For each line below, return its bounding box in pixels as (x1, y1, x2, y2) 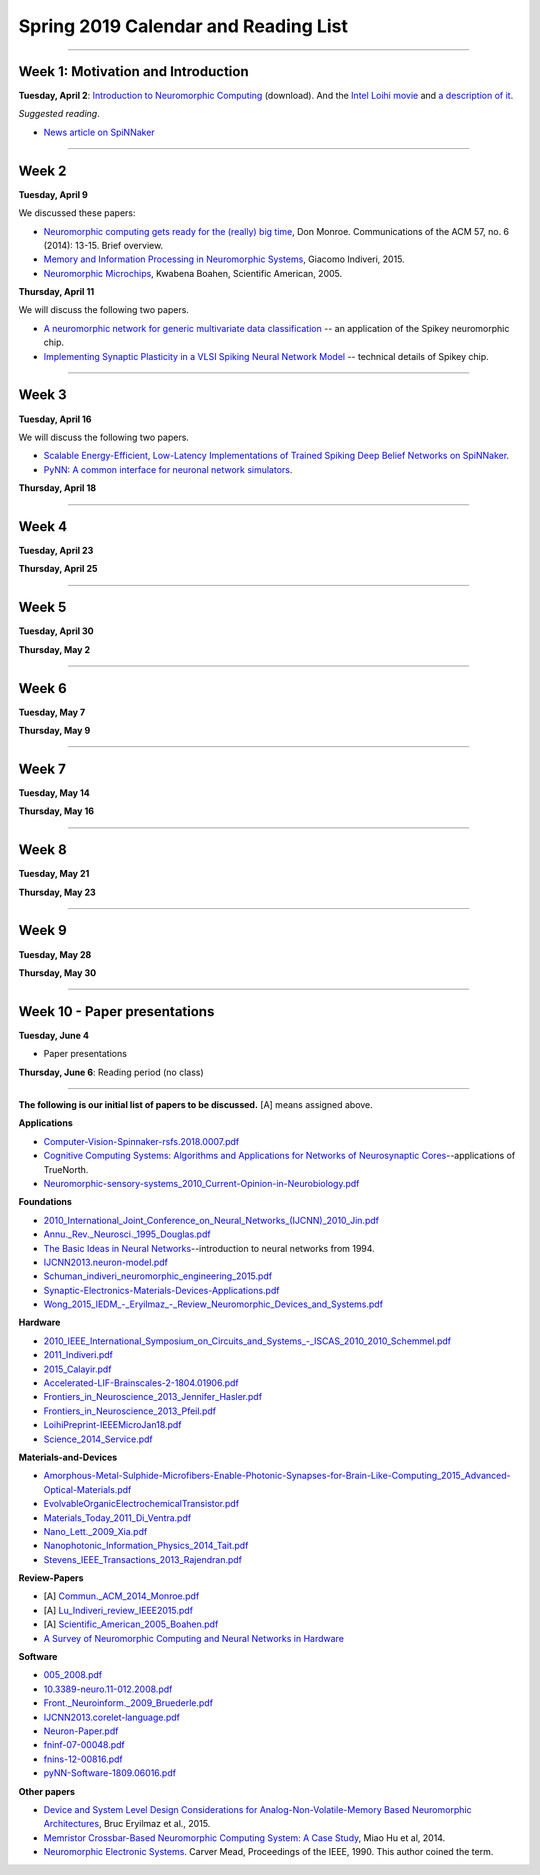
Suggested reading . (18, 108, 100, 120)
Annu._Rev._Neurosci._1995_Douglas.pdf (43, 1228, 211, 1240)
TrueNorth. (43, 1163, 89, 1175)
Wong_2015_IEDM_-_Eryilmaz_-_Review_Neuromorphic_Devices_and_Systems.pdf (43, 1298, 384, 1310)
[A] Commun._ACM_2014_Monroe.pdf (43, 1590, 200, 1602)
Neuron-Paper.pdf (43, 1725, 119, 1737)
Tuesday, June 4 (18, 1029, 90, 1041)
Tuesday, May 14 (18, 786, 90, 799)
